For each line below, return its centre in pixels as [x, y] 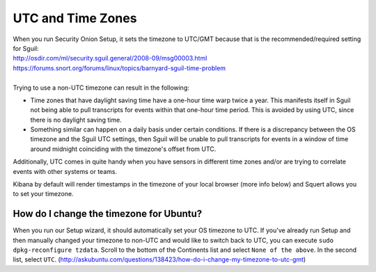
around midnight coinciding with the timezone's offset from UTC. [123, 149]
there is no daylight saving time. [76, 120]
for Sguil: [26, 48]
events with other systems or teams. [65, 171]
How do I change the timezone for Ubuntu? [108, 214]
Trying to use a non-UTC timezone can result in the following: [101, 88]
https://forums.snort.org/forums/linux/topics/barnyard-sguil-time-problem [119, 68]
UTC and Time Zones [75, 18]
